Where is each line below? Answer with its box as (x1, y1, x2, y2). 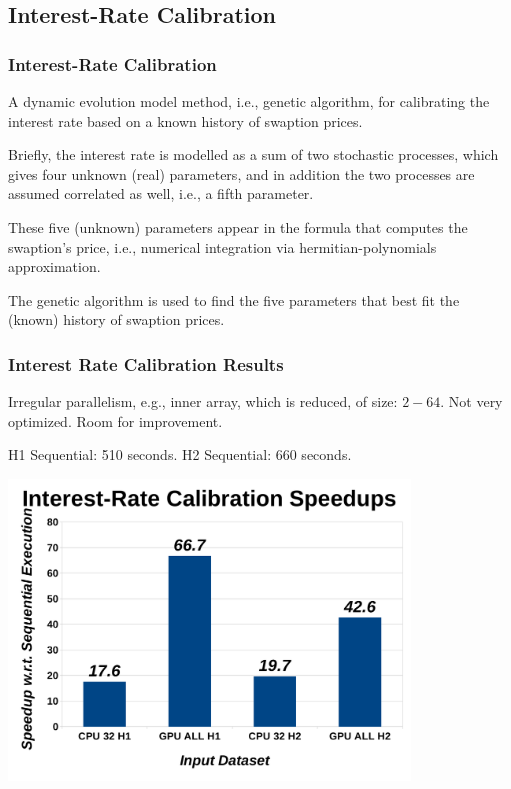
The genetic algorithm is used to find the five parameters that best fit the (8, 289, 460, 310)
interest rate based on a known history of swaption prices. (8, 110, 363, 131)
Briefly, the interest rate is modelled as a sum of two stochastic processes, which (8, 144, 499, 165)
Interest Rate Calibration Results (8, 351, 284, 376)
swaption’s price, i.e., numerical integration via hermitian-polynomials (8, 236, 437, 257)
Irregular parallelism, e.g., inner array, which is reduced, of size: (8, 391, 398, 412)
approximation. (8, 256, 101, 277)
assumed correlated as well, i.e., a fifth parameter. (8, 183, 314, 204)
